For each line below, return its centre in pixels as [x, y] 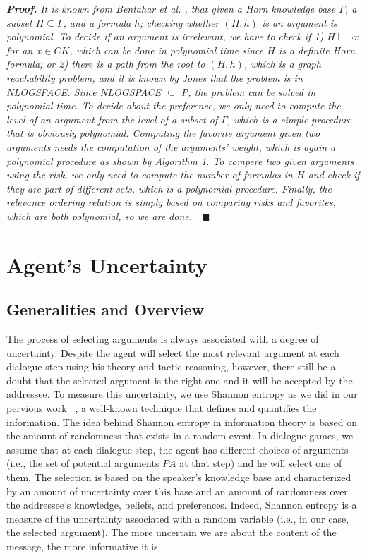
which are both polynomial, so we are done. [100, 216]
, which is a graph [282, 64]
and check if [334, 175]
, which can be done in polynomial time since [167, 50]
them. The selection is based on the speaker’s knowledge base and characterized [179, 477]
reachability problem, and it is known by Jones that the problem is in [155, 77]
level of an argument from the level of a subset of [112, 119]
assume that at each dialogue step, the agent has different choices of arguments [178, 449]
